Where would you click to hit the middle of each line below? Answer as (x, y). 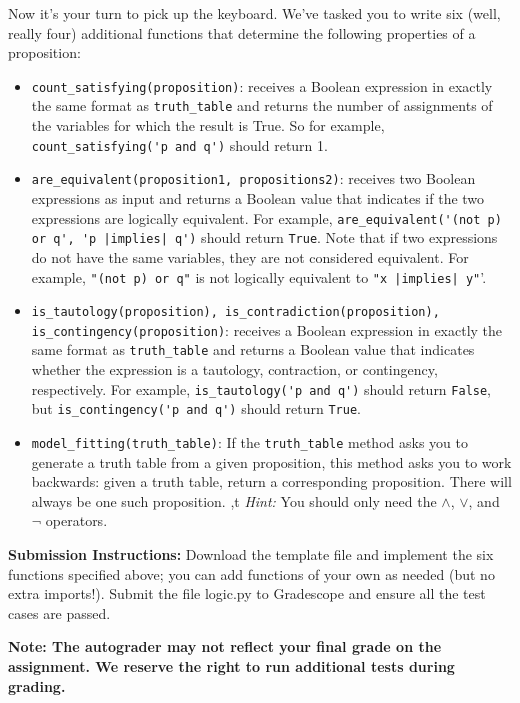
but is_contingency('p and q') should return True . (196, 408)
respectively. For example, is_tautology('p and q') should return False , (261, 388)
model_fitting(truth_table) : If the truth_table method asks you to (249, 442)
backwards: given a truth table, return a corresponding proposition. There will (271, 481)
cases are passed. (59, 612)
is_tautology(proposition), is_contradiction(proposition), (235, 312)
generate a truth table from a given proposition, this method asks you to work (271, 461)
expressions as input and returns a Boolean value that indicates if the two (258, 198)
